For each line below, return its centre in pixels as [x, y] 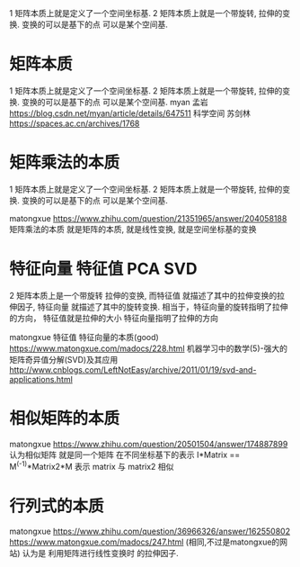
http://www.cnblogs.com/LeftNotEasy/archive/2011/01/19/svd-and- [133, 369]
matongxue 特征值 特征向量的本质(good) [84, 337]
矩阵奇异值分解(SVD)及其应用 [64, 359]
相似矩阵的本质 [65, 418]
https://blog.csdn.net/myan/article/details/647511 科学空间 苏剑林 [130, 113]
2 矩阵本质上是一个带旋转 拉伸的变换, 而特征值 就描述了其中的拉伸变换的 [143, 295]
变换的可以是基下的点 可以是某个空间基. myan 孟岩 [115, 102]
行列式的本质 [57, 506]
